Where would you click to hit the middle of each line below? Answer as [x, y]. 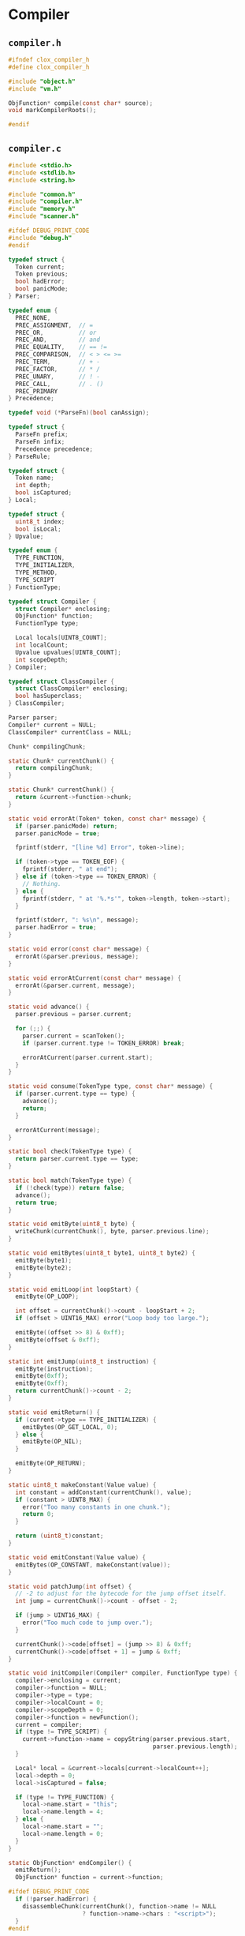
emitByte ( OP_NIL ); [52, 1442]
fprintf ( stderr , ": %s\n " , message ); [77, 920]
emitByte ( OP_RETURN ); [51, 1463]
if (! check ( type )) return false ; [70, 1187]
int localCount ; [42, 645]
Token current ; [40, 267]
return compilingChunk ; [54, 768]
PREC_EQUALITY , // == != [61, 347]
